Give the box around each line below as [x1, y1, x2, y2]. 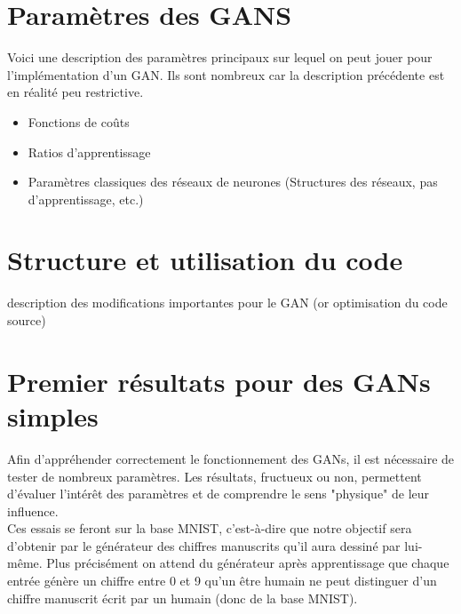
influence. [7, 501, 59, 520]
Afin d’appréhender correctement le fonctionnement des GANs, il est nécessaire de [7, 449, 455, 467]
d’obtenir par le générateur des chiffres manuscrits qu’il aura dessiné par [7, 536, 401, 554]
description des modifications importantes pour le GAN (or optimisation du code [7, 293, 448, 312]
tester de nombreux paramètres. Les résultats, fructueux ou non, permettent [7, 466, 422, 485]
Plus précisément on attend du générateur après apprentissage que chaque [46, 554, 449, 572]
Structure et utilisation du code [7, 242, 403, 278]
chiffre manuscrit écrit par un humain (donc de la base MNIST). [7, 588, 358, 607]
